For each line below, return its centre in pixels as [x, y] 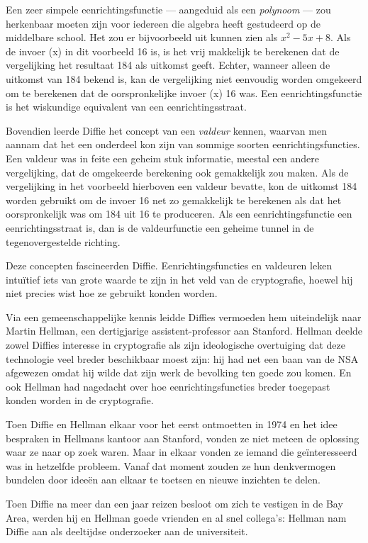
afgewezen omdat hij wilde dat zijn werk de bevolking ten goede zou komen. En [179, 373]
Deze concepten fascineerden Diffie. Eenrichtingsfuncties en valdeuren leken [169, 265]
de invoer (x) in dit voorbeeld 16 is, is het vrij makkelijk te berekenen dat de [173, 51]
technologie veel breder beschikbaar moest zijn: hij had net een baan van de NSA [182, 358]
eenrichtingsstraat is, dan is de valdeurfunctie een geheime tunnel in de [160, 227]
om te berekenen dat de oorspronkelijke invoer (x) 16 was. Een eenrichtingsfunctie [184, 93]
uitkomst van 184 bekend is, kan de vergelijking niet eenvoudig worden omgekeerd [184, 78]
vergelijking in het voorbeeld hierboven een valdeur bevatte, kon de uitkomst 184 [182, 186]
